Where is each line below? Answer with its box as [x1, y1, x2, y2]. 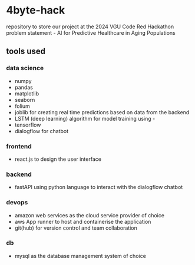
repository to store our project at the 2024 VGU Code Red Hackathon [6, 23, 174, 30]
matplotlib [14, 90, 39, 97]
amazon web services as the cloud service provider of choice [14, 211, 165, 218]
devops [6, 198, 28, 207]
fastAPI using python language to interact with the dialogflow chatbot [14, 184, 183, 191]
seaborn [14, 96, 35, 103]
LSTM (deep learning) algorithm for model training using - [14, 115, 156, 122]
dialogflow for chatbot [14, 127, 69, 134]
